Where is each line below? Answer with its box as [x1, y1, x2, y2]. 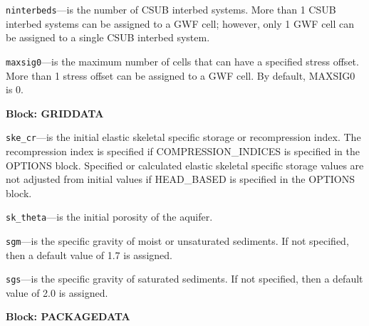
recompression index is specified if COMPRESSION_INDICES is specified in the [6, 143, 360, 158]
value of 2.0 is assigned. [6, 285, 108, 300]
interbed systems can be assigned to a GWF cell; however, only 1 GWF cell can [6, 16, 355, 31]
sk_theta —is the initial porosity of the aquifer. [6, 209, 213, 224]
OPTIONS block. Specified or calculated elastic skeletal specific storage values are [6, 157, 364, 172]
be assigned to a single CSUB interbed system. [6, 30, 210, 45]
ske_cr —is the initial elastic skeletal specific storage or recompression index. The [6, 130, 361, 144]
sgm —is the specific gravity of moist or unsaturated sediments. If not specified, [6, 233, 349, 248]
